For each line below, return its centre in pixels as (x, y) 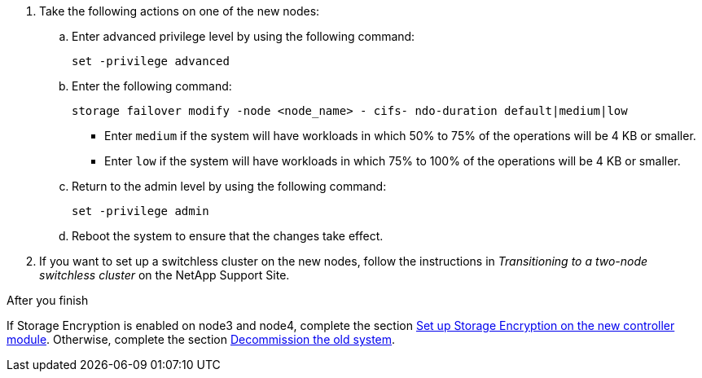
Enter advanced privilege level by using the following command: (244, 36)
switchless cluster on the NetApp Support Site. (165, 275)
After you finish (48, 300)
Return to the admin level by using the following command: (229, 186)
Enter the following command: (152, 86)
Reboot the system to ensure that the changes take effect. (228, 236)
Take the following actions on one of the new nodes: (180, 11)
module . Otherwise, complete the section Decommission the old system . (201, 339)
